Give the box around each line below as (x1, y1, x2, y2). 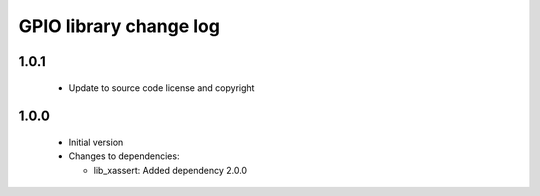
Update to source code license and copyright (68, 81, 255, 94)
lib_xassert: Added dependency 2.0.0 (93, 164, 248, 176)
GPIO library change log (18, 15, 220, 37)
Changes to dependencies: (68, 150, 180, 162)
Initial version (68, 136, 124, 148)
